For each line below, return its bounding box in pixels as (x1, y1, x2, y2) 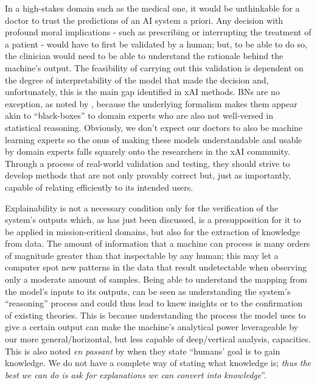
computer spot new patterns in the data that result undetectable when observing (5, 261, 307, 274)
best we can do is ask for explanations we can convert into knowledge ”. (5, 368, 266, 381)
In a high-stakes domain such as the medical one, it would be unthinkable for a (5, 2, 300, 14)
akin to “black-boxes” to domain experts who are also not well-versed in (5, 109, 273, 122)
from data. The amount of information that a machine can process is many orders (5, 237, 310, 250)
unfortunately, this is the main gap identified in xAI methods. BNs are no (5, 85, 280, 98)
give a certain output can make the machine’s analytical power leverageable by (5, 320, 298, 333)
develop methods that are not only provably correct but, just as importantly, (5, 169, 291, 182)
